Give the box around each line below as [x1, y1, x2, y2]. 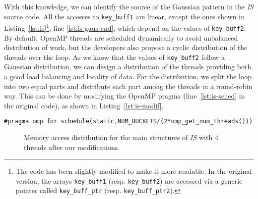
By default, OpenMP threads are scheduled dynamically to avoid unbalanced [4, 32, 238, 43]
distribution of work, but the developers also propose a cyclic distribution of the [4, 42, 248, 52]
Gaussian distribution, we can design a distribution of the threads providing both [4, 61, 252, 72]
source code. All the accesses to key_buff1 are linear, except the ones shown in [4, 11, 245, 21]
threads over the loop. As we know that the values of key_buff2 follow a [4, 51, 225, 62]
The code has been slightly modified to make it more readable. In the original [15, 166, 252, 176]
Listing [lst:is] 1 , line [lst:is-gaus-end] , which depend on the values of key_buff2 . [4, 21, 246, 33]
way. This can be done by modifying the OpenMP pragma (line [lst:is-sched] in [4, 91, 245, 101]
